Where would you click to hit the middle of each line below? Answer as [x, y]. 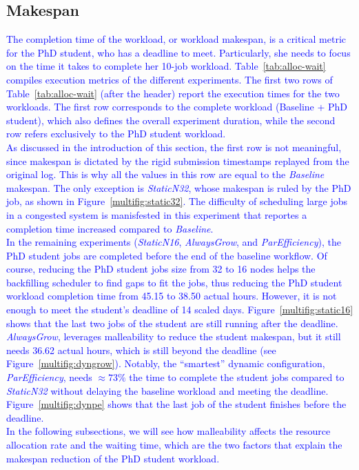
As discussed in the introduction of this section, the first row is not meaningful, [174, 147]
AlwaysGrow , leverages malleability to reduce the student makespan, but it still [174, 336]
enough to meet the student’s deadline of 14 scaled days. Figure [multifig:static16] [180, 310]
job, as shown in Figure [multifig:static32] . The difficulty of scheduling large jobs [177, 201]
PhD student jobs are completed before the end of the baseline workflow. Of [167, 255]
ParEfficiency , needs [49, 377]
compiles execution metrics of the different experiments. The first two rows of [170, 79]
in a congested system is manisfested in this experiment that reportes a [157, 214]
